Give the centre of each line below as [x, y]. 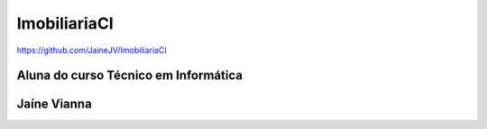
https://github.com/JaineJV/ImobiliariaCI [92, 50]
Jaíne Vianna [54, 104]
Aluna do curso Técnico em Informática [130, 76]
